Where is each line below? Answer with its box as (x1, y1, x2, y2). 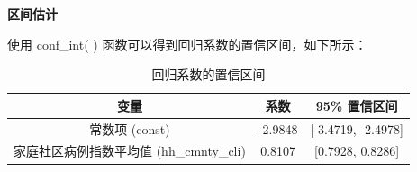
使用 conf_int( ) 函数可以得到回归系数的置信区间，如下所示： (7, 34, 367, 53)
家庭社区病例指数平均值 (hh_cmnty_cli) (14, 141, 246, 160)
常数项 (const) (89, 119, 170, 138)
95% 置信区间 (315, 95, 398, 114)
